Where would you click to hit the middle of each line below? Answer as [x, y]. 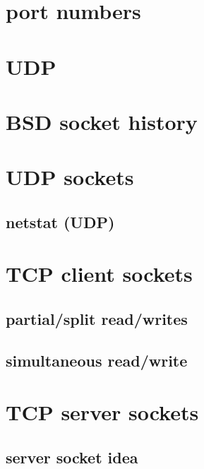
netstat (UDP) [60, 221]
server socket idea [72, 457]
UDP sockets [70, 177]
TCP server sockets [102, 412]
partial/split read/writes [97, 319]
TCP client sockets [99, 274]
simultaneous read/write [97, 360]
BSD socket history [102, 121]
